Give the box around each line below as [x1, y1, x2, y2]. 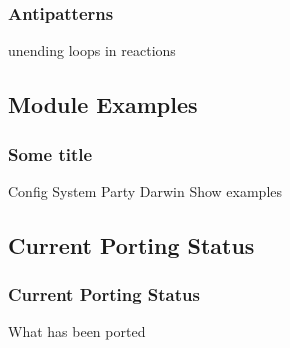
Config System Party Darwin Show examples [8, 180, 283, 201]
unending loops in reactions [8, 40, 176, 61]
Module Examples [8, 89, 198, 120]
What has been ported [8, 321, 146, 342]
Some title [8, 141, 93, 166]
